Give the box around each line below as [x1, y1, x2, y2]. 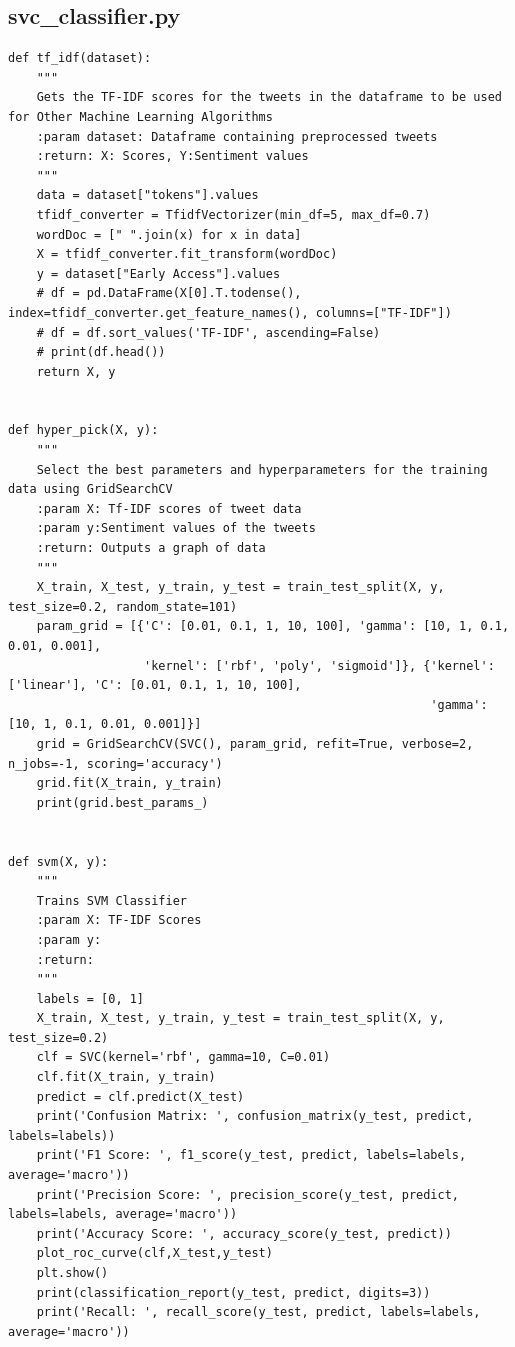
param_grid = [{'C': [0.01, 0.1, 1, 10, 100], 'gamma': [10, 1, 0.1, [36, 619, 510, 634]
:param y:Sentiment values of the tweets [36, 521, 316, 536]
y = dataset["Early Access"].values [36, 266, 281, 281]
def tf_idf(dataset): [8, 51, 152, 66]
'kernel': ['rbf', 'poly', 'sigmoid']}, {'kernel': [144, 658, 495, 673]
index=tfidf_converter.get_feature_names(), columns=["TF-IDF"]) [8, 305, 452, 320]
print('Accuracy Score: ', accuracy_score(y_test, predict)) [36, 1226, 452, 1241]
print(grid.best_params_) [36, 795, 209, 810]
